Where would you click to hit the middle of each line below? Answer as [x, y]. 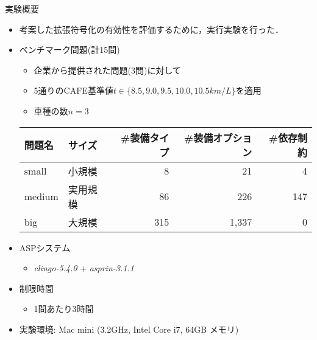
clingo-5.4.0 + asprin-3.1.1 [84, 268]
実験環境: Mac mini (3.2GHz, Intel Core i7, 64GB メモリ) [129, 329]
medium [41, 196]
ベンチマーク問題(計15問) [69, 50]
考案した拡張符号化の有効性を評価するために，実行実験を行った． [151, 29]
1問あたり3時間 [64, 309]
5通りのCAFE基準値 [73, 90]
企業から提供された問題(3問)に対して [108, 70]
